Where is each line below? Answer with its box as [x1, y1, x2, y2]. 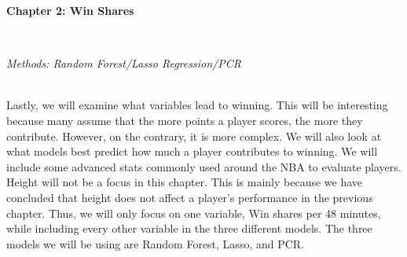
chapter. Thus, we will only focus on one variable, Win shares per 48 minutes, [6, 204, 381, 221]
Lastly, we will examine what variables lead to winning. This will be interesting [6, 97, 388, 113]
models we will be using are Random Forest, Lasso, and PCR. [6, 235, 305, 251]
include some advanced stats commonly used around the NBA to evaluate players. [6, 158, 401, 174]
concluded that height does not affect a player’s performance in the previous [6, 189, 373, 205]
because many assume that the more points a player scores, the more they [6, 112, 363, 128]
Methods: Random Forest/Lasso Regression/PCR [6, 55, 241, 72]
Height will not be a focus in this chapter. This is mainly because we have [6, 174, 363, 190]
